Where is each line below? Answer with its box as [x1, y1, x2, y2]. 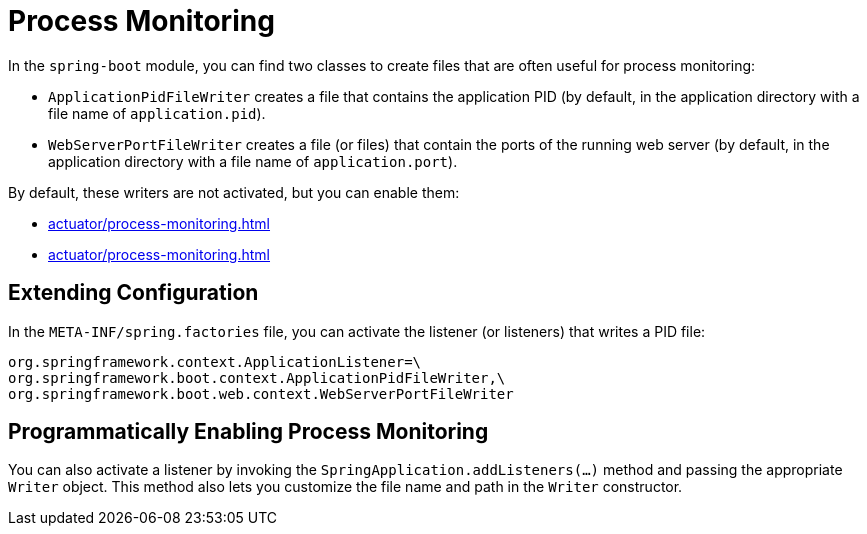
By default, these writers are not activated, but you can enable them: [8, 183, 460, 201]
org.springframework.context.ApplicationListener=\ [8, 353, 422, 370]
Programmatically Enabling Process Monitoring [8, 419, 489, 445]
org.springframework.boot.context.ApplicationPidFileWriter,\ [8, 369, 506, 386]
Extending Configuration [8, 280, 259, 306]
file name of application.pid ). [48, 104, 266, 122]
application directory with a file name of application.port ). [48, 152, 458, 170]
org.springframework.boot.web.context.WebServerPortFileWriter [8, 385, 514, 402]
